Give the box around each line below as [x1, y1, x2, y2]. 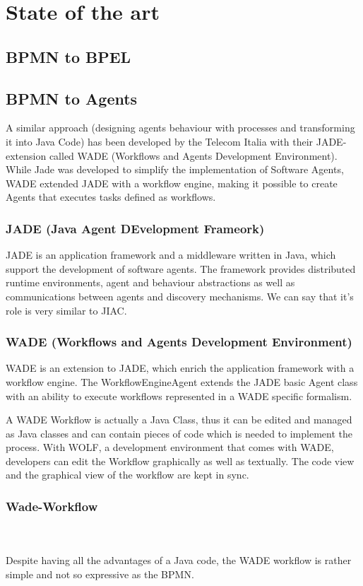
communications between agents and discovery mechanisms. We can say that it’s [6, 288, 354, 303]
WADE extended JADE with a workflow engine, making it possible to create [6, 175, 338, 190]
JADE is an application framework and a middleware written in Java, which [6, 247, 336, 262]
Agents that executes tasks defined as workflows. [6, 189, 216, 204]
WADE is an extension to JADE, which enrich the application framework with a [6, 361, 355, 375]
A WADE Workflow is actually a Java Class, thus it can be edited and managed [6, 412, 352, 427]
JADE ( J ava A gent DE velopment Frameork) [6, 219, 265, 237]
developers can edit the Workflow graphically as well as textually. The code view [6, 453, 355, 468]
